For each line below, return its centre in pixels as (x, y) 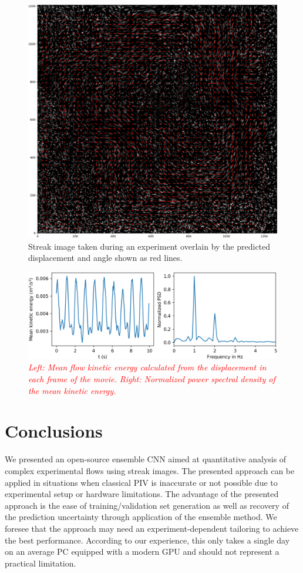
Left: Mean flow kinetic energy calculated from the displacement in (147, 367)
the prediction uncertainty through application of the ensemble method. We (141, 517)
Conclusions (54, 431)
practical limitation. (41, 563)
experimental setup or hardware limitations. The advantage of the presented (142, 494)
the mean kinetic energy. (72, 390)
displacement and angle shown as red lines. (105, 258)
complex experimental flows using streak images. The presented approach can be (150, 470)
